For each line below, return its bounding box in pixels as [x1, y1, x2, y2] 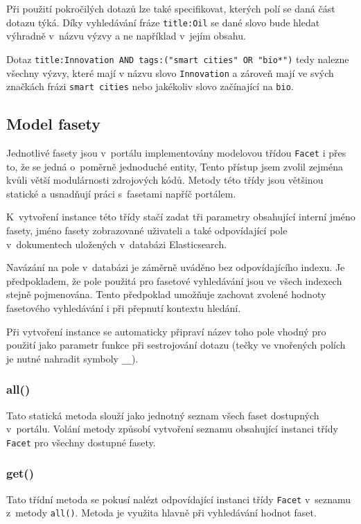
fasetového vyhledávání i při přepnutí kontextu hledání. [6, 301, 241, 315]
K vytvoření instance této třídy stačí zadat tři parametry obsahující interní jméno [6, 209, 355, 224]
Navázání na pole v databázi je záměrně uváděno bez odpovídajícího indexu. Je [6, 260, 345, 274]
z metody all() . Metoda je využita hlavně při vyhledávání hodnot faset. [6, 505, 317, 520]
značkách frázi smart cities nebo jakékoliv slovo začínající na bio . [6, 79, 294, 94]
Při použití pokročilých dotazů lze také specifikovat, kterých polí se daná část [6, 1, 335, 15]
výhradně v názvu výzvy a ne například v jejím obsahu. [6, 28, 246, 43]
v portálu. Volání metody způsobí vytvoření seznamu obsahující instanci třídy [6, 421, 338, 436]
